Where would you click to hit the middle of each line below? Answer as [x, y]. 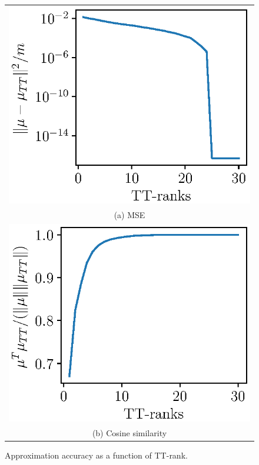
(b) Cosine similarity [129, 432]
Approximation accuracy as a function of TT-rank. [96, 455]
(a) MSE [129, 214]
